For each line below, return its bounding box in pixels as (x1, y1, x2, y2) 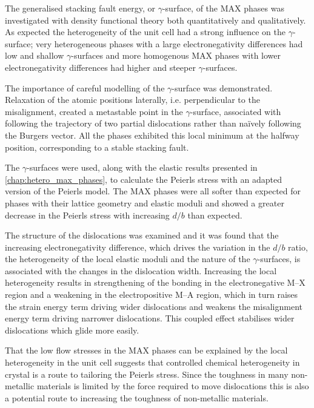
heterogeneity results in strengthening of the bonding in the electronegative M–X (5, 276, 306, 289)
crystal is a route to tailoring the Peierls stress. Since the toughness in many (5, 367, 289, 380)
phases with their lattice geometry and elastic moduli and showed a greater (5, 196, 284, 209)
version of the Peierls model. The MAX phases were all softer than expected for (5, 185, 301, 197)
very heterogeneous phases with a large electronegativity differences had (36, 37, 303, 50)
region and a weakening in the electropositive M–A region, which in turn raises (5, 288, 298, 301)
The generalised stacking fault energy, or (5, 2, 155, 14)
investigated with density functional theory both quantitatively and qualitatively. (5, 13, 306, 26)
